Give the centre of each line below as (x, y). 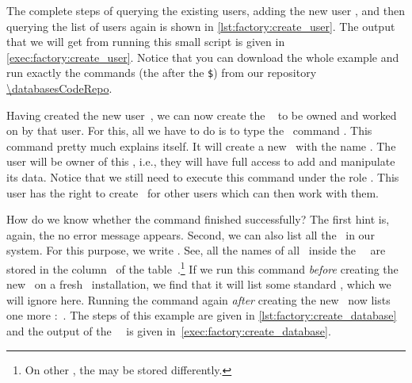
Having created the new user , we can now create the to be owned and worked (202, 115)
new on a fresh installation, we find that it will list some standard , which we (199, 284)
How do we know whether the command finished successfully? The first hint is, (198, 219)
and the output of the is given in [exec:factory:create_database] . (169, 331)
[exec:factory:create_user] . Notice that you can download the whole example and (203, 57)
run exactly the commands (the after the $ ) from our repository (162, 73)
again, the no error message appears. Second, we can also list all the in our (191, 234)
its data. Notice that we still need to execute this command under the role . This (203, 177)
